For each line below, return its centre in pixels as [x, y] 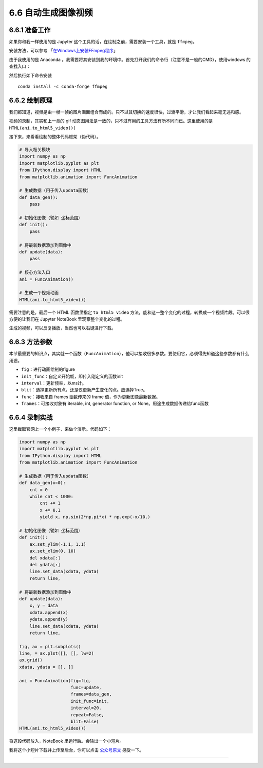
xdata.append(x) [49, 612]
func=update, [86, 688]
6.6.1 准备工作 [30, 30]
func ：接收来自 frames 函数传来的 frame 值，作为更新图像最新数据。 [91, 397]
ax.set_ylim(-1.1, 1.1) [58, 544]
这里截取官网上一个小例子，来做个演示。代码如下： [60, 429]
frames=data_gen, [91, 694]
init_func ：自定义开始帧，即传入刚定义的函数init [72, 376]
